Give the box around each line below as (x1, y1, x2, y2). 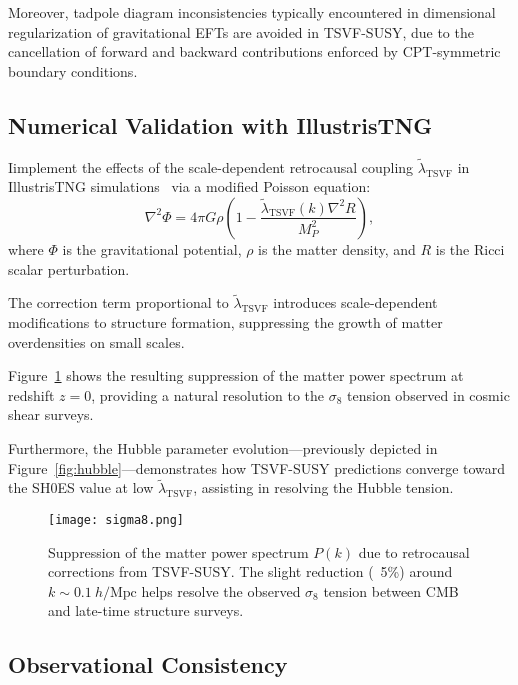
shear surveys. (8, 404, 94, 425)
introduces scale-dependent (273, 292, 438, 313)
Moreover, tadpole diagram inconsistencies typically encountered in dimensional (8, 2, 496, 22)
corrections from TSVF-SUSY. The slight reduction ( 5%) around (48, 561, 453, 582)
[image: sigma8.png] (48, 512, 185, 527)
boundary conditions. (8, 60, 138, 81)
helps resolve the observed (141, 580, 301, 601)
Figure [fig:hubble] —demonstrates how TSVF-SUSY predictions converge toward (8, 457, 506, 478)
